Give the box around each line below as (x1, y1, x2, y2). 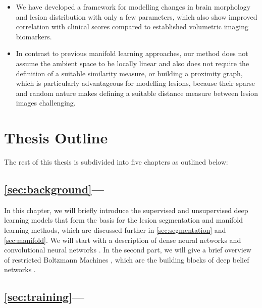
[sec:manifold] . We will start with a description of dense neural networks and (4, 234, 241, 245)
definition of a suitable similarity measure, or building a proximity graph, (16, 68, 243, 78)
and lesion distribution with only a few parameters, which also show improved (16, 11, 257, 22)
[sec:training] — (4, 289, 84, 304)
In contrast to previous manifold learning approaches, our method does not (16, 48, 248, 59)
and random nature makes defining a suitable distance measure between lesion (16, 87, 258, 98)
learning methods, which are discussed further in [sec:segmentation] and (4, 225, 226, 235)
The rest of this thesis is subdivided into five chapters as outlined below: (4, 157, 228, 167)
